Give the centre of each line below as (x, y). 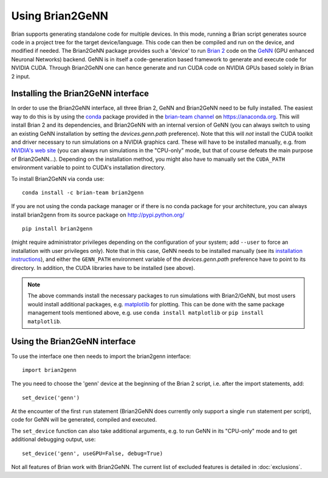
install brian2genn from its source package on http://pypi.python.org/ (98, 215)
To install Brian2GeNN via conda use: (58, 178)
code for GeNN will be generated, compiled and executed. (84, 420)
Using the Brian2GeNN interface (73, 342)
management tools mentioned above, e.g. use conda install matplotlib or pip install (146, 313)
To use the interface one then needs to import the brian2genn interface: (101, 356)
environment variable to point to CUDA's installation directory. (88, 167)
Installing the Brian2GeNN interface (80, 94)
